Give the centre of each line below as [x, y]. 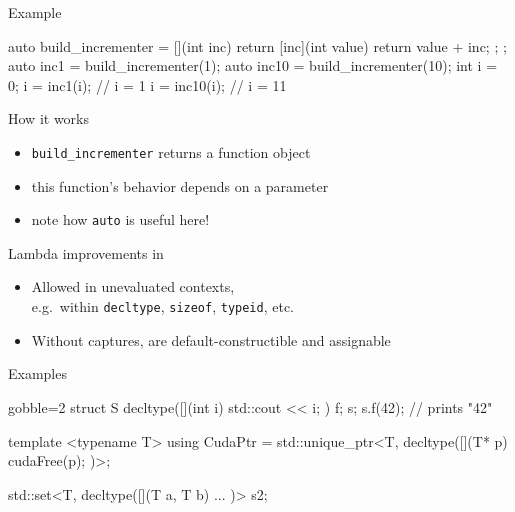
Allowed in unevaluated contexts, [133, 286]
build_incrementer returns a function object [171, 151]
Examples [37, 373]
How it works [48, 118]
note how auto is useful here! [120, 219]
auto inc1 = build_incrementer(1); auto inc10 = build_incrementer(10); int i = [253, 65]
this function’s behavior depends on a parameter [180, 185]
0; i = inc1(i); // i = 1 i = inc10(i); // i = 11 [147, 84]
